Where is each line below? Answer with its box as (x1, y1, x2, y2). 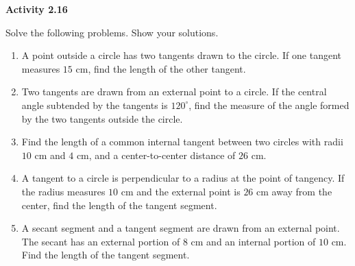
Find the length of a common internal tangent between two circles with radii (21, 134, 343, 149)
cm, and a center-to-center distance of (76, 147, 236, 162)
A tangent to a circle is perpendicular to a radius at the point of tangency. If (21, 171, 345, 185)
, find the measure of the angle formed (188, 97, 350, 112)
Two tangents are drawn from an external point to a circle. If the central (21, 84, 327, 99)
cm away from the (256, 184, 332, 198)
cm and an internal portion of (191, 234, 316, 248)
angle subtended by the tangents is (21, 97, 168, 112)
